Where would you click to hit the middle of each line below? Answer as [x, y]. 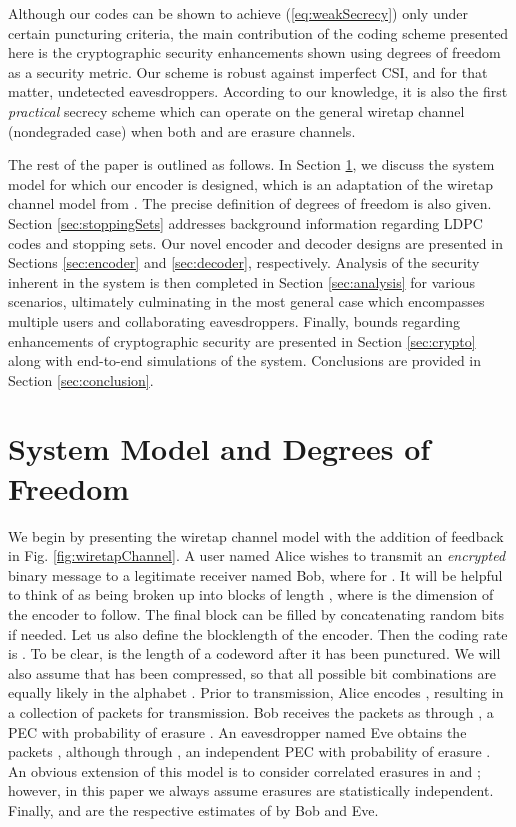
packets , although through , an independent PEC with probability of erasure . [249, 751]
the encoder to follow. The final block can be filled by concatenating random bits [256, 613]
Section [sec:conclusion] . [81, 379]
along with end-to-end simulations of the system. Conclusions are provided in [245, 360]
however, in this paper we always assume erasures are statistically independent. [251, 790]
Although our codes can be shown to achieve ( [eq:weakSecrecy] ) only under [238, 13]
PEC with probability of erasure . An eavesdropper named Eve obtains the [237, 731]
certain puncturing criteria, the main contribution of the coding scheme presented [258, 32]
